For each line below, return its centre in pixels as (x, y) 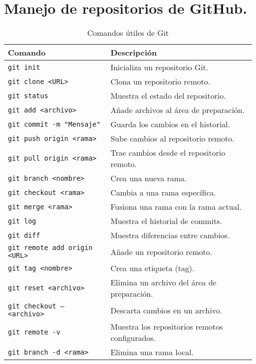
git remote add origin (50, 248)
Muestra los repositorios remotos (167, 327)
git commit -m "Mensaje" (54, 124)
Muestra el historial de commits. (166, 221)
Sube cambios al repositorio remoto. (172, 139)
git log (22, 221)
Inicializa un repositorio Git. (159, 67)
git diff (24, 235)
